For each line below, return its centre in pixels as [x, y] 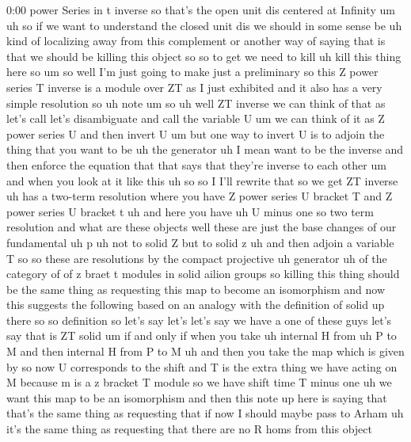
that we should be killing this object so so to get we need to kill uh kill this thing [204, 56]
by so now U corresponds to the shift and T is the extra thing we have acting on [202, 366]
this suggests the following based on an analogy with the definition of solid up [196, 305]
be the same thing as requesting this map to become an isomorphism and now [196, 289]
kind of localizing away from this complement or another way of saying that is [196, 41]
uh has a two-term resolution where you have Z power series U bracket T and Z [200, 196]
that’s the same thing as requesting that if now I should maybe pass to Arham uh [205, 413]
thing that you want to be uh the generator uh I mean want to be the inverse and [205, 149]
